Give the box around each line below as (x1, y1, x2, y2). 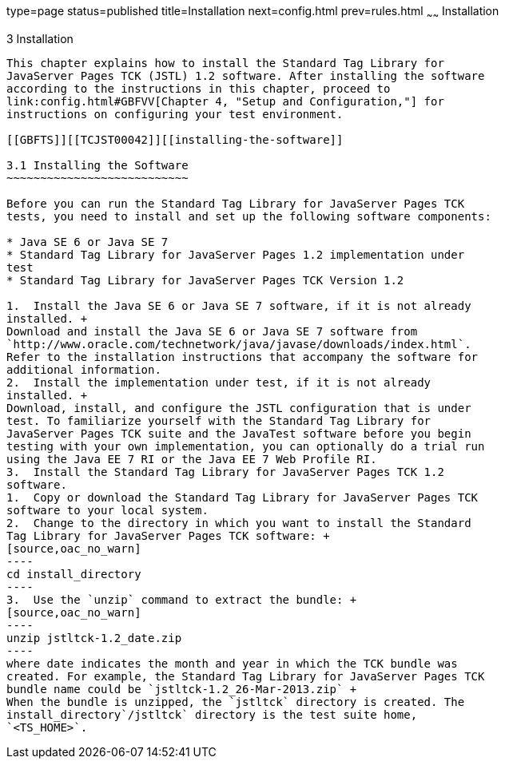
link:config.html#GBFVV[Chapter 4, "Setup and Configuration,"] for (6, 94, 444, 108)
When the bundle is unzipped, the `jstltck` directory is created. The (6, 695, 465, 708)
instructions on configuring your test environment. (6, 107, 344, 121)
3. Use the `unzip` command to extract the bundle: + (6, 593, 357, 606)
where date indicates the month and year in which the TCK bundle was (6, 656, 458, 670)
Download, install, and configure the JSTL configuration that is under (6, 401, 471, 414)
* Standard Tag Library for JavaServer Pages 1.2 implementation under (6, 248, 465, 261)
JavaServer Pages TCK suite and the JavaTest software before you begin (6, 426, 471, 440)
